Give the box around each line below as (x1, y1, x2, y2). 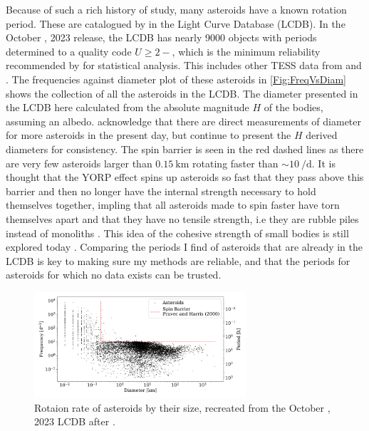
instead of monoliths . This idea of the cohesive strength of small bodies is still (6, 225, 349, 240)
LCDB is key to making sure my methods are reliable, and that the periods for (6, 253, 350, 268)
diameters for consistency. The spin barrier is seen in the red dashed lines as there (6, 141, 364, 156)
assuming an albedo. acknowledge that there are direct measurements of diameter (6, 113, 362, 128)
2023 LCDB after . (34, 414, 115, 429)
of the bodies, (264, 100, 323, 115)
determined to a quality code (6, 43, 132, 58)
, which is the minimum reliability (172, 43, 321, 58)
